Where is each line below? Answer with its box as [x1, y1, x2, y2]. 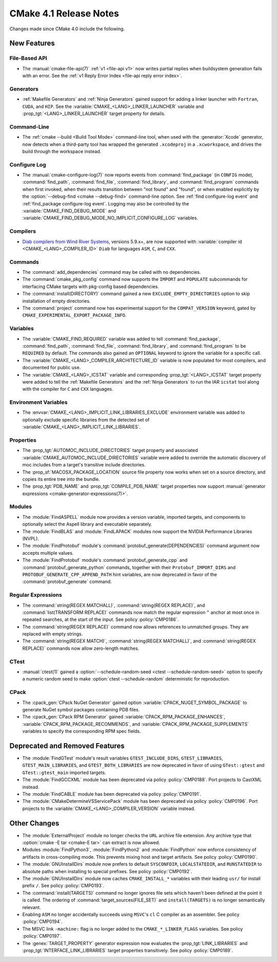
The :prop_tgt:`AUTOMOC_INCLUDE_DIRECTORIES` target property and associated [22, 447, 199, 454]
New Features [9, 39, 55, 48]
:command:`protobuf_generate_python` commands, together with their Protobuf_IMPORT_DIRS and [22, 564, 236, 570]
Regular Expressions [9, 591, 63, 598]
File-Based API [9, 54, 47, 62]
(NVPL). [22, 536, 39, 542]
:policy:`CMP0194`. [22, 918, 63, 925]
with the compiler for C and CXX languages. [22, 386, 114, 392]
